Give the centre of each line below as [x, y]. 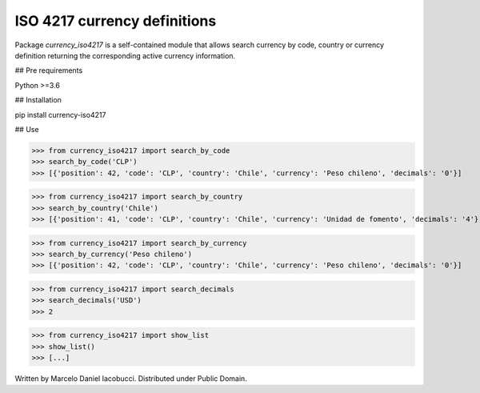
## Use [27, 129]
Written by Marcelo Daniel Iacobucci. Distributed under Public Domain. [131, 379]
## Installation [38, 100]
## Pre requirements [49, 70]
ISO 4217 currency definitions [116, 21]
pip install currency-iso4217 [60, 114]
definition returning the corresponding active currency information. [125, 55]
